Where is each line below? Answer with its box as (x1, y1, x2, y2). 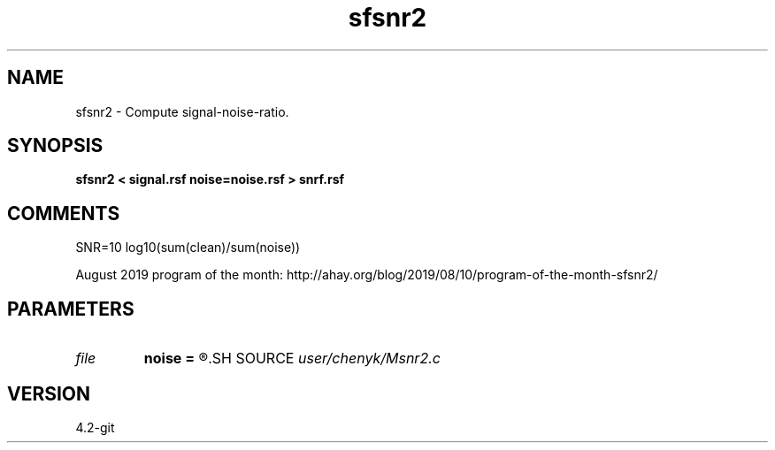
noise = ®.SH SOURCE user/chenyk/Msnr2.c (143, 349, 441, 368)
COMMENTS (7, 202, 120, 225)
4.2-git (75, 419, 115, 435)
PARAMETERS (7, 297, 134, 320)
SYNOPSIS (7, 134, 104, 157)
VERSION (7, 382, 91, 405)
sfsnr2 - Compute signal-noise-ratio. (75, 103, 289, 119)
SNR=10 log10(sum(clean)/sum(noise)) (75, 240, 301, 256)
